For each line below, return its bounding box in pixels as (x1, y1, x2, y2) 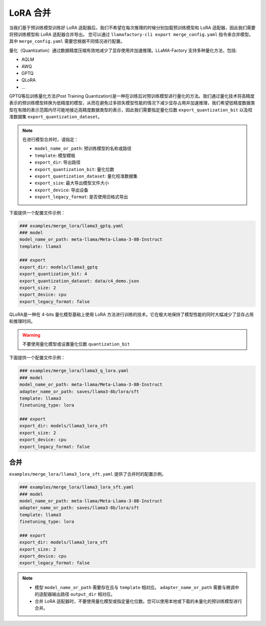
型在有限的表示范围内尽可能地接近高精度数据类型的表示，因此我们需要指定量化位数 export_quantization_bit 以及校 (9, 106, 253, 113)
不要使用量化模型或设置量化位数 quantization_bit (22, 341, 130, 347)
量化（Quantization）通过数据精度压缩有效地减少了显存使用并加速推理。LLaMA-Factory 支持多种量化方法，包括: (9, 47, 237, 53)
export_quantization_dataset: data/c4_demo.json (19, 278, 139, 283)
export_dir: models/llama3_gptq (19, 264, 98, 270)
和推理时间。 (9, 318, 35, 324)
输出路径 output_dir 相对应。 (52, 591, 115, 597)
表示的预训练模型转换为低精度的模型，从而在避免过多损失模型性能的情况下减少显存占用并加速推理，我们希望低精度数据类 (9, 100, 255, 106)
